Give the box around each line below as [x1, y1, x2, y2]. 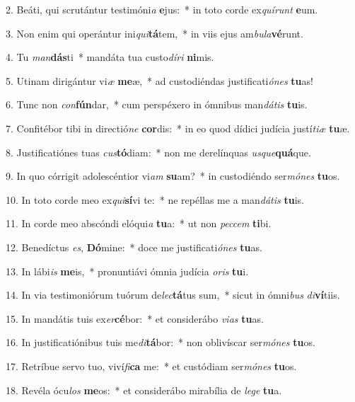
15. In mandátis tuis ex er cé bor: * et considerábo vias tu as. [6, 311, 264, 326]
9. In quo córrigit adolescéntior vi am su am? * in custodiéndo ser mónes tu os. [6, 168, 340, 183]
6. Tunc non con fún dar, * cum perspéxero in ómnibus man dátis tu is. [6, 97, 308, 112]
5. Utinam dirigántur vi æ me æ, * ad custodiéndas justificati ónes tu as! [6, 73, 313, 88]
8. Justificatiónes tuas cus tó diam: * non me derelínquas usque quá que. [6, 144, 311, 159]
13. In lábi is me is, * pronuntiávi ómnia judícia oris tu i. [6, 263, 249, 278]
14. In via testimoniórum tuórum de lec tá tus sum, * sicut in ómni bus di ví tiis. [6, 287, 340, 302]
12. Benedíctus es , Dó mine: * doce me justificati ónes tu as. [6, 239, 262, 254]
